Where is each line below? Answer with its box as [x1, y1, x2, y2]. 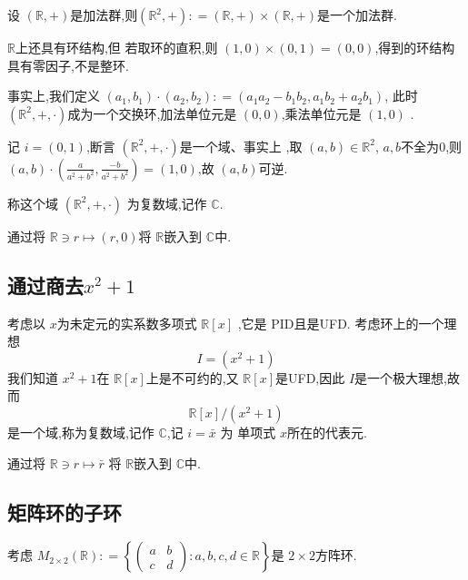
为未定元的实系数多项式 [56, 313, 197, 332]
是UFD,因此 [274, 368, 345, 387]
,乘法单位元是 [281, 103, 362, 123]
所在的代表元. [286, 422, 367, 441]
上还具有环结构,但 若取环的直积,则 [15, 38, 218, 56]
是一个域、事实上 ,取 [179, 136, 303, 155]
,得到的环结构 [374, 38, 455, 56]
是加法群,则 [70, 5, 138, 24]
